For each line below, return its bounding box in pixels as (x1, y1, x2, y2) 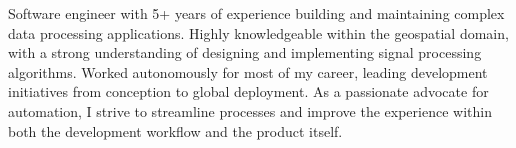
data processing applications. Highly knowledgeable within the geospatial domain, (8, 22, 509, 43)
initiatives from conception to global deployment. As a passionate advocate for (8, 81, 489, 102)
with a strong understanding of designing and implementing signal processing (8, 42, 482, 63)
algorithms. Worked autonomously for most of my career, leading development (8, 61, 488, 82)
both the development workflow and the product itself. (8, 120, 343, 141)
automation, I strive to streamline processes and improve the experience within (8, 100, 492, 121)
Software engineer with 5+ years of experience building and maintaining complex (8, 3, 505, 23)
